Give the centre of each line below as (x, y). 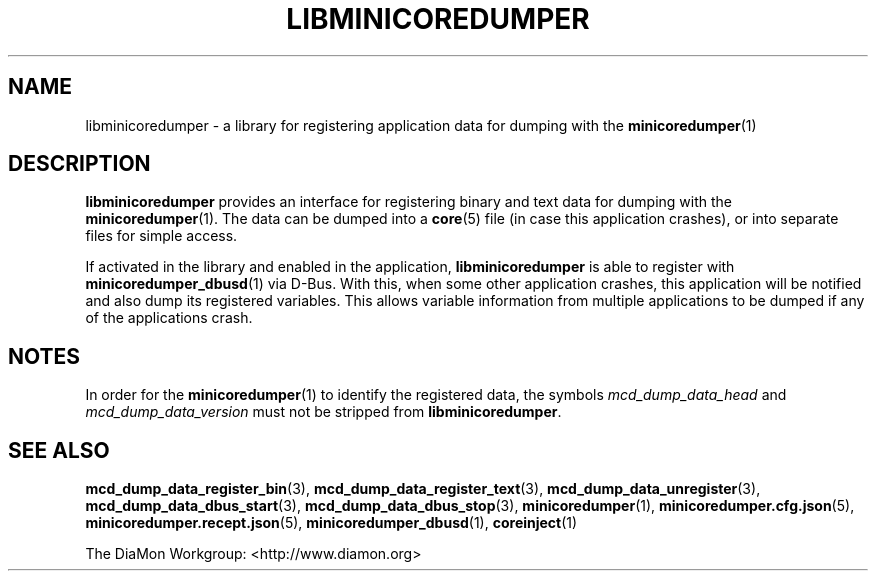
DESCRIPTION (79, 164)
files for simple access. (161, 236)
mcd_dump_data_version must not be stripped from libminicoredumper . (323, 412)
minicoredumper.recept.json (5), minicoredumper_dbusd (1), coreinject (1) (331, 523)
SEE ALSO (59, 450)
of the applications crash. (169, 318)
